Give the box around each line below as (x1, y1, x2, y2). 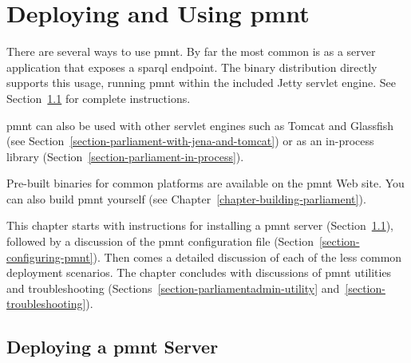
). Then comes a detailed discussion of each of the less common (93, 248, 402, 265)
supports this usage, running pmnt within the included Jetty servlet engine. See (6, 74, 397, 91)
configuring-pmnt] (6, 248, 93, 265)
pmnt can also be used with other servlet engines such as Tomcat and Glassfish (6, 116, 393, 133)
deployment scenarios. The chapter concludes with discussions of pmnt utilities (6, 264, 392, 281)
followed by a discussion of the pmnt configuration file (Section (6, 233, 314, 250)
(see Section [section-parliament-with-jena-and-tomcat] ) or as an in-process (6, 132, 374, 149)
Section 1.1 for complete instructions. (6, 89, 191, 106)
